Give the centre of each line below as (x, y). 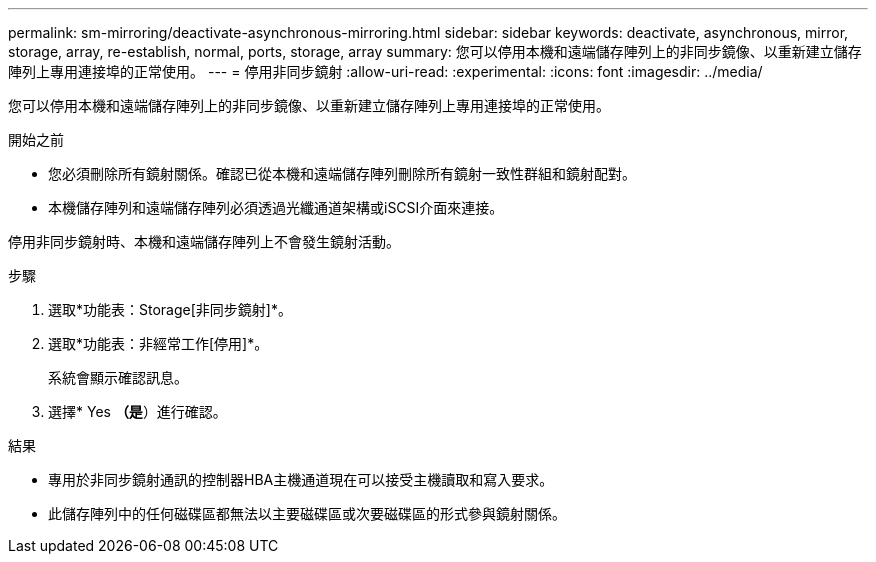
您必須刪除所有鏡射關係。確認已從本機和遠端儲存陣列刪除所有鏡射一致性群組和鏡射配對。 (342, 173)
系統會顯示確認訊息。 (118, 377)
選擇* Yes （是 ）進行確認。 (137, 411)
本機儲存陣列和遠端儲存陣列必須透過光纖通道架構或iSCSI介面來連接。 (276, 207)
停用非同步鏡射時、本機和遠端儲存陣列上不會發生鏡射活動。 (204, 241)
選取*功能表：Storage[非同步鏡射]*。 (170, 309)
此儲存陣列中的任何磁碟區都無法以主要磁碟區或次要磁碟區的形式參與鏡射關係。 (307, 513)
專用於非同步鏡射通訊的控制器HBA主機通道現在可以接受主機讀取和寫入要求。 (301, 479)
